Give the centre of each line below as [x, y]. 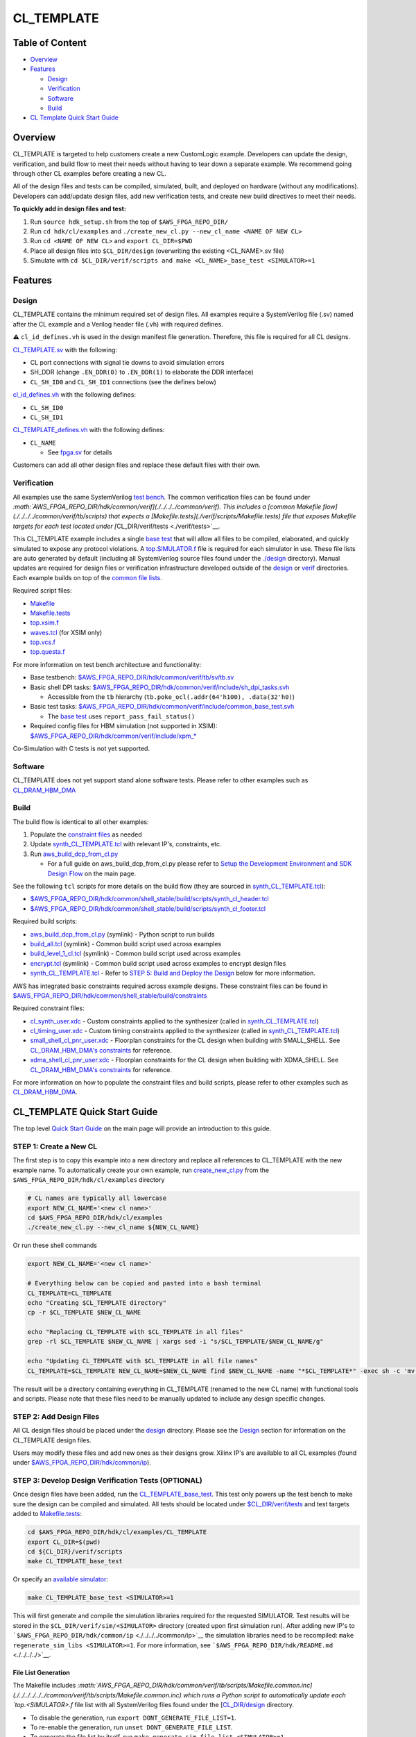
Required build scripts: [45, 921]
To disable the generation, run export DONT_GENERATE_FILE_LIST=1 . [133, 1718]
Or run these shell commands [55, 1245]
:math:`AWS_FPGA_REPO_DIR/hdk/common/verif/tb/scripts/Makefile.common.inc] [195, 1686]
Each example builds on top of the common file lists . [87, 577]
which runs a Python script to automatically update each [264, 1695]
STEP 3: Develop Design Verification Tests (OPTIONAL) [107, 1481]
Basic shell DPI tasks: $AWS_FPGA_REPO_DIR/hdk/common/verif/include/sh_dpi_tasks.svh [160, 687]
